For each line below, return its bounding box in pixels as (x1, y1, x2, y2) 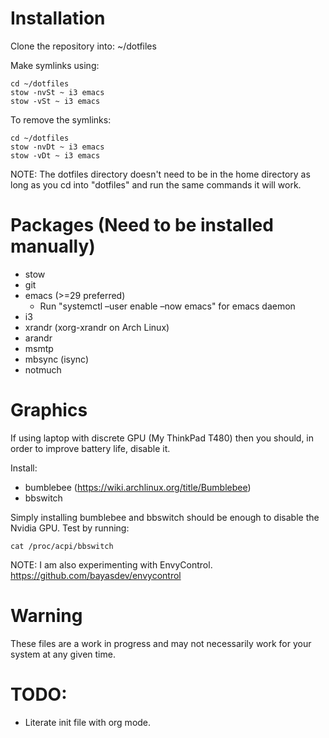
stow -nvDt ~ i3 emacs (10, 142, 105, 152)
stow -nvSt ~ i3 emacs (10, 87, 105, 97)
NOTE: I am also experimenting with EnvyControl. (10, 558, 213, 571)
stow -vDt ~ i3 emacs (10, 150, 101, 161)
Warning (10, 605, 83, 627)
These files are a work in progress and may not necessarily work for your (10, 637, 312, 649)
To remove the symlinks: (10, 113, 112, 126)
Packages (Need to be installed (10, 214, 274, 237)
